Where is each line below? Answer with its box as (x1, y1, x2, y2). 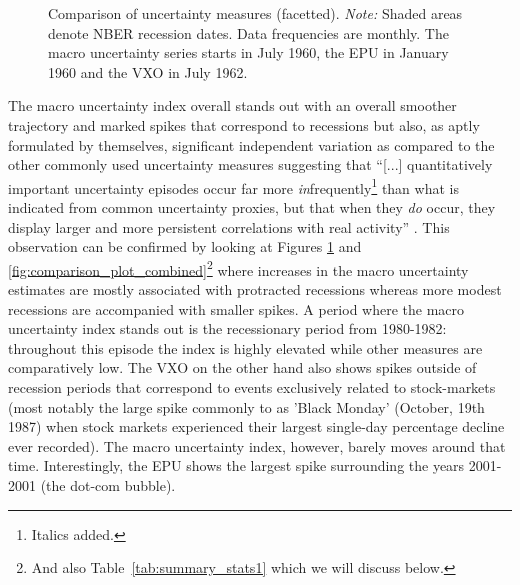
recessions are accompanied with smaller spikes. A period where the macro (8, 298, 465, 319)
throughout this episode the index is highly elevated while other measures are (8, 337, 483, 358)
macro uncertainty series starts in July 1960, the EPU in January (48, 42, 449, 63)
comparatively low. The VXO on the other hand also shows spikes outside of (8, 357, 477, 378)
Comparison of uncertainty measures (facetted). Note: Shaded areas (48, 3, 463, 23)
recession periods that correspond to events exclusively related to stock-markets (8, 377, 496, 397)
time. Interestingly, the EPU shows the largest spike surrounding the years (8, 455, 465, 476)
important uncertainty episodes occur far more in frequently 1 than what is (8, 174, 459, 198)
